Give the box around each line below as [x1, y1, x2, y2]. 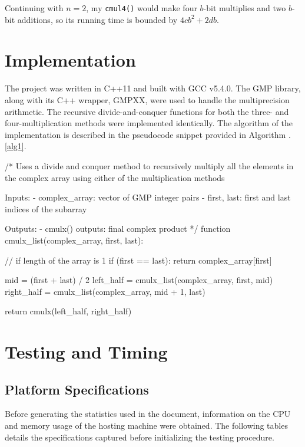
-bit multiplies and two [203, 2, 286, 14]
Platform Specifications [5, 380, 149, 398]
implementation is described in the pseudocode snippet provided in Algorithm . [5, 128, 291, 140]
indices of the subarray [5, 202, 87, 215]
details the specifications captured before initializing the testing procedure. [5, 430, 274, 443]
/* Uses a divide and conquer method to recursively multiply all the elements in [5, 159, 294, 172]
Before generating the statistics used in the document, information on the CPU [5, 407, 291, 420]
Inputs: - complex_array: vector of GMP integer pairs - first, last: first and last [5, 191, 291, 203]
